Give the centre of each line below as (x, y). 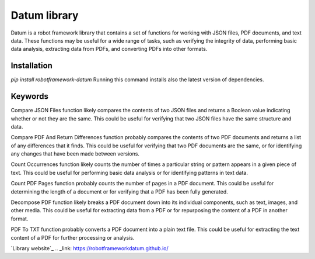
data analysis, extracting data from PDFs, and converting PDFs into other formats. (109, 49)
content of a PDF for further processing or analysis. (73, 237)
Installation (32, 66)
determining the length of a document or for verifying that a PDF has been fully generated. (120, 191)
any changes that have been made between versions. (75, 154)
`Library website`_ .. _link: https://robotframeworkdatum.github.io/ (90, 248)
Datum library (45, 15)
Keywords (30, 96)
